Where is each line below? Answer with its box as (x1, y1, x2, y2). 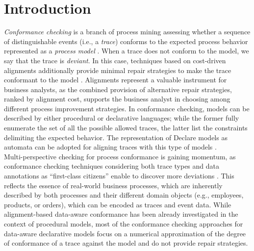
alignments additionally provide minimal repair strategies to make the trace (4, 65, 231, 75)
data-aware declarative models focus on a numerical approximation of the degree (4, 228, 246, 238)
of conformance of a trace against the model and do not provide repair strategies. (4, 238, 248, 248)
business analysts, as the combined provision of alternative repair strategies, (4, 84, 232, 94)
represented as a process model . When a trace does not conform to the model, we (4, 46, 249, 56)
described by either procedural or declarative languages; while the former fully (4, 113, 239, 123)
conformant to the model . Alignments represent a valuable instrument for (4, 75, 227, 85)
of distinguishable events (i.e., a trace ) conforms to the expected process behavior (4, 36, 248, 46)
